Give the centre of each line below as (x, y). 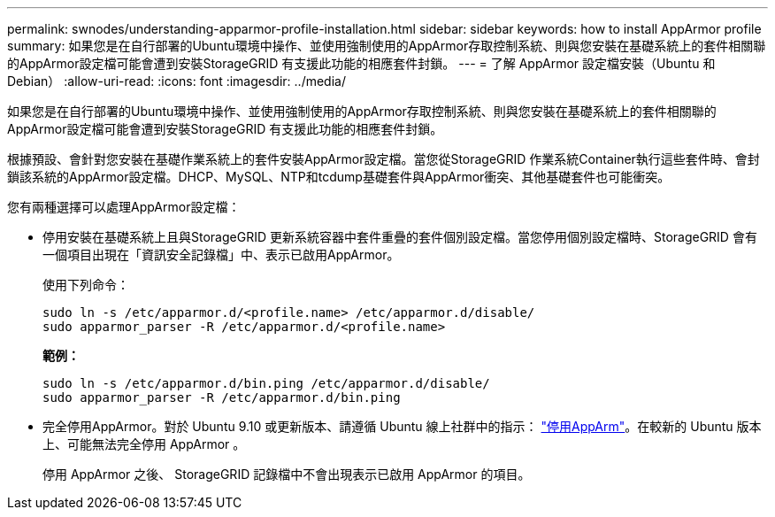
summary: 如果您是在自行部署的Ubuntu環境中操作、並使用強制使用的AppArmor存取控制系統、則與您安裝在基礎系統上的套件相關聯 (387, 46)
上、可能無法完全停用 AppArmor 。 (144, 444)
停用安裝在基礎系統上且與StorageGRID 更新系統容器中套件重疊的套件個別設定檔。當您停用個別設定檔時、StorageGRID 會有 (400, 237)
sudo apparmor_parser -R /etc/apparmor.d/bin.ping (222, 397)
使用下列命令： (86, 285)
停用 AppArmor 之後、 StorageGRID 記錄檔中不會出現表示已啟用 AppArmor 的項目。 (287, 474)
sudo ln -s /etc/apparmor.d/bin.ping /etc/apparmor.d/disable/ (266, 383)
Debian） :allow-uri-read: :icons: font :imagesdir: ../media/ (176, 81)
